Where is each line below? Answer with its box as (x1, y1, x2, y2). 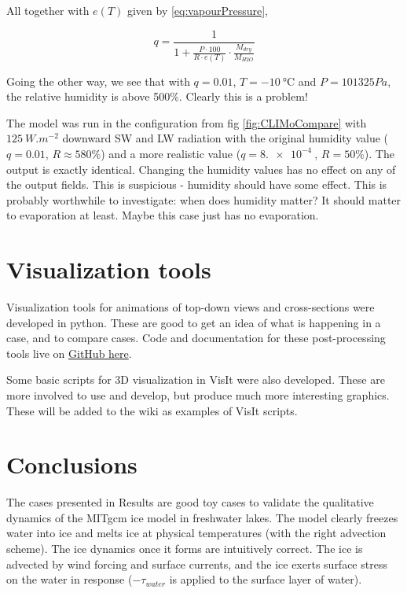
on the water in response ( (6, 571, 133, 587)
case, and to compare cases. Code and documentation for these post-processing (6, 330, 386, 346)
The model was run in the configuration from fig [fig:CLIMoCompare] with (6, 114, 367, 131)
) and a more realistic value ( (101, 145, 241, 161)
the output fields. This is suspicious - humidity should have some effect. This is (6, 176, 387, 193)
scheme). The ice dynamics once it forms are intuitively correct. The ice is (6, 540, 363, 557)
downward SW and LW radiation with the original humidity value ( (62, 130, 389, 146)
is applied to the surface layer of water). (169, 571, 362, 587)
